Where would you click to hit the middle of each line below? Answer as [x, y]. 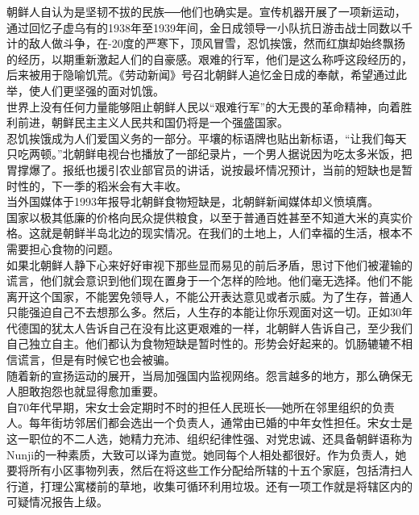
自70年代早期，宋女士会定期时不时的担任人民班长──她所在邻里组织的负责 [201, 406]
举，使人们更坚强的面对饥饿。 [85, 90]
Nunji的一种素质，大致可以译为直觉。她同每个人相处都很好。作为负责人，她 [207, 454]
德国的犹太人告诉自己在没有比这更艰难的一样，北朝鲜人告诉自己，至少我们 [215, 327]
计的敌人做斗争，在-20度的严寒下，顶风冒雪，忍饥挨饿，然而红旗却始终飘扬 [206, 43]
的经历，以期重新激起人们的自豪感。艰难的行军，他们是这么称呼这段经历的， [209, 59]
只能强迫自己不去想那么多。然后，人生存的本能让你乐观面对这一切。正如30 [204, 312]
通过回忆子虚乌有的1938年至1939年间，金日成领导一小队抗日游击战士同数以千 [209, 27]
